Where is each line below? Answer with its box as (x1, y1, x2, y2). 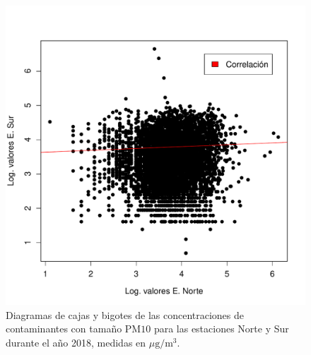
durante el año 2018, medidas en (6, 335, 146, 349)
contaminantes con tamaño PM (6, 321, 141, 336)
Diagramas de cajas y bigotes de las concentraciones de (6, 307, 244, 322)
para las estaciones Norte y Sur (153, 321, 289, 336)
